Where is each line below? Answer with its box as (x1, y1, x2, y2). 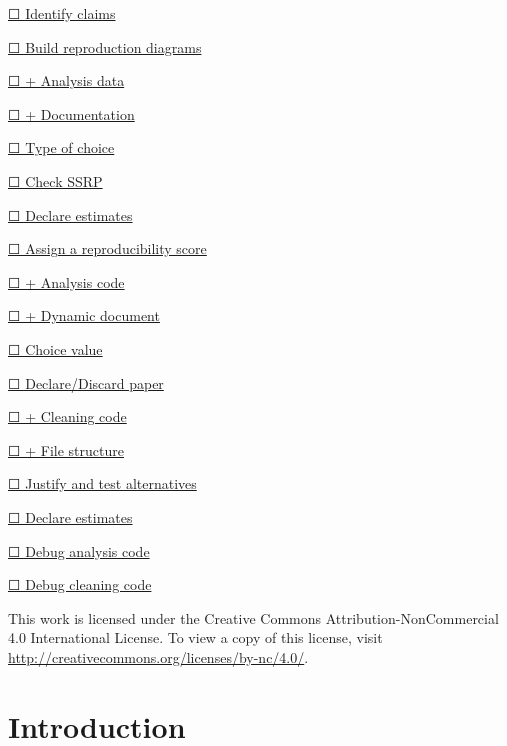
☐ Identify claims (8, 3, 116, 23)
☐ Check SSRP (8, 170, 103, 191)
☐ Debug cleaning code (8, 574, 152, 595)
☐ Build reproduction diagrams (8, 36, 202, 57)
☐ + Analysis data (8, 70, 125, 91)
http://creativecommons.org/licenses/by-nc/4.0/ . (8, 646, 309, 667)
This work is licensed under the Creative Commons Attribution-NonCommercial (8, 607, 499, 628)
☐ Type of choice (8, 137, 115, 158)
